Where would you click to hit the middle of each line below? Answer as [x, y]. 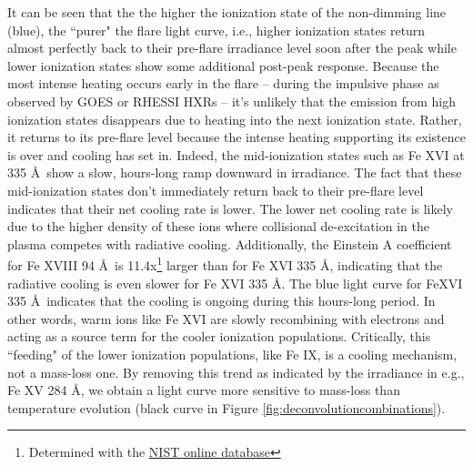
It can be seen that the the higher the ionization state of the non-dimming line [227, 12]
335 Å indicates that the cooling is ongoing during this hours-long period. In [221, 301]
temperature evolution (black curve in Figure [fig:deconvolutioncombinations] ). [226, 407]
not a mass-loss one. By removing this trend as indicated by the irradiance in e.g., [236, 372]
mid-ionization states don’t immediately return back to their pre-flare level [216, 190]
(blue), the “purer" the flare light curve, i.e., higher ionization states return [216, 30]
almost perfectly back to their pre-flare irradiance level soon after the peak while [232, 48]
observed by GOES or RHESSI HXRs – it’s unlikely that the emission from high [231, 101]
